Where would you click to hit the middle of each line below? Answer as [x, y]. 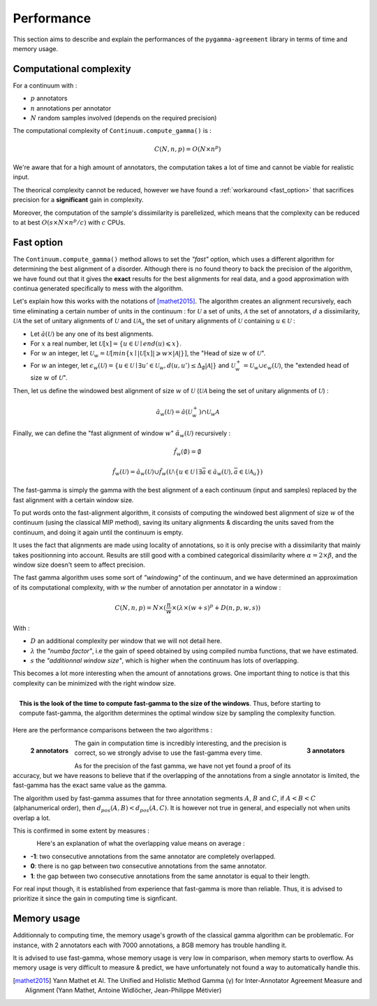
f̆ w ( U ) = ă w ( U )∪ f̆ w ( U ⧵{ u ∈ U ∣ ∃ [157, 472]
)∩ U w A [209, 413]
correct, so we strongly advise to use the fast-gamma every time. [168, 753]
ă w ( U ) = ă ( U [174, 413]
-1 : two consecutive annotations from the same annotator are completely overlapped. [153, 856]
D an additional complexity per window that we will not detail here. [126, 641]
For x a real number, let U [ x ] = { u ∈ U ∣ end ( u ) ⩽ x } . [106, 343]
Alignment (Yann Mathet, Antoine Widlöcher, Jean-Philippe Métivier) [124, 991]
